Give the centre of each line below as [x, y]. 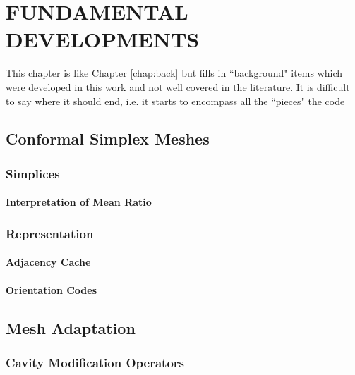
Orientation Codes [52, 289]
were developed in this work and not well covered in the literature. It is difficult [178, 86]
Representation [50, 233]
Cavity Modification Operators [95, 362]
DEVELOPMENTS [103, 39]
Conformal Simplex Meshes [108, 139]
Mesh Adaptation [71, 327]
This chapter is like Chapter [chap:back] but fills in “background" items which [174, 73]
